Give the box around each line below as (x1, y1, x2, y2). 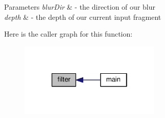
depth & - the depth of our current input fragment (4, 11, 161, 22)
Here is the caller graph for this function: (4, 28, 133, 39)
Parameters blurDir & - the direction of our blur (4, 2, 155, 12)
